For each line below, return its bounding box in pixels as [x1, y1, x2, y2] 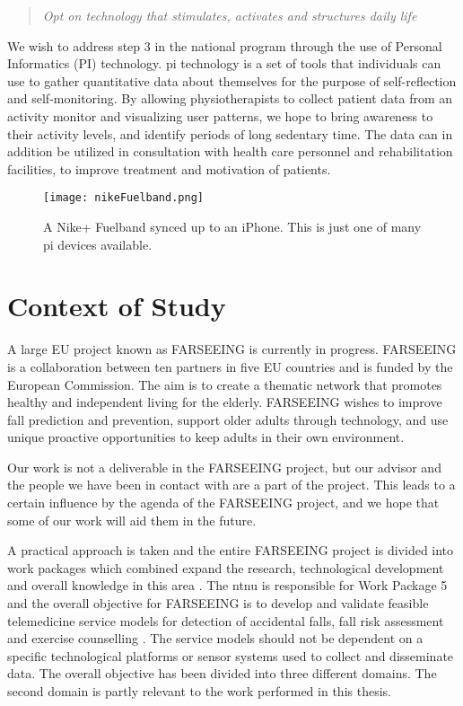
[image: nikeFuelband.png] [43, 191, 204, 205]
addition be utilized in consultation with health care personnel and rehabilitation [7, 142, 453, 161]
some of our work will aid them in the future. [7, 510, 257, 529]
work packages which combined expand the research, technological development [7, 558, 444, 577]
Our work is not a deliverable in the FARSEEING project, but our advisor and [7, 457, 441, 476]
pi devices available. [43, 234, 153, 253]
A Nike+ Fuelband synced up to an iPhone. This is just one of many [43, 217, 422, 235]
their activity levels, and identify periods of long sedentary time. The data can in [7, 124, 453, 143]
